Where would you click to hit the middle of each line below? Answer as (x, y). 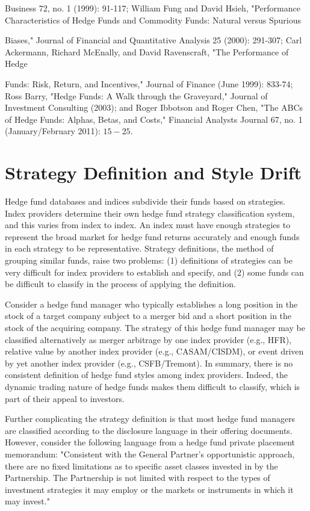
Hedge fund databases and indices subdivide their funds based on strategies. (145, 201)
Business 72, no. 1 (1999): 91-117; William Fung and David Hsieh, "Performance (153, 8)
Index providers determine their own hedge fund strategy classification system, (150, 213)
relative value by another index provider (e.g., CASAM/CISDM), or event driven (154, 351)
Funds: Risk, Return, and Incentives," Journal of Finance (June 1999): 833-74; (149, 83)
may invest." (27, 501)
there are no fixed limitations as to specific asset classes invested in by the (141, 466)
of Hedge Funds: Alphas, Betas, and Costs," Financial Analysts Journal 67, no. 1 (154, 119)
